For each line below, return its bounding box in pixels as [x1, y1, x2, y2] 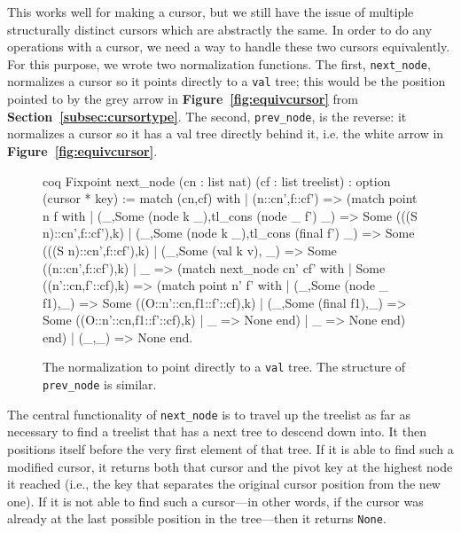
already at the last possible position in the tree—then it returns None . [7, 509, 387, 528]
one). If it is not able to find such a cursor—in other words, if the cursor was [7, 491, 424, 510]
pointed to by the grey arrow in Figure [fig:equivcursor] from [7, 90, 358, 108]
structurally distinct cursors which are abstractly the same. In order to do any [7, 20, 433, 38]
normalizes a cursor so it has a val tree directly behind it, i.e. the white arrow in [7, 124, 444, 143]
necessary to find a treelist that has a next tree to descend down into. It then [7, 422, 426, 441]
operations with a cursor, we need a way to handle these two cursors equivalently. [7, 37, 450, 56]
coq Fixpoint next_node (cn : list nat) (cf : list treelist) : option [43, 171, 391, 190]
